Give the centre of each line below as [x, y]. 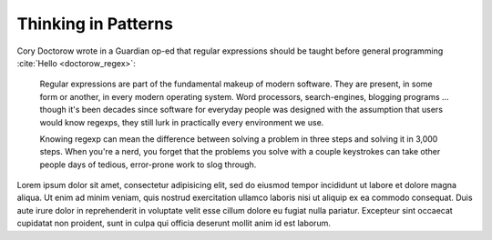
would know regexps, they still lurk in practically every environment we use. [182, 122]
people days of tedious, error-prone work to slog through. [148, 165]
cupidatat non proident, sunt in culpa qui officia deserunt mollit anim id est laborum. [174, 224]
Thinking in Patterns [95, 24]
